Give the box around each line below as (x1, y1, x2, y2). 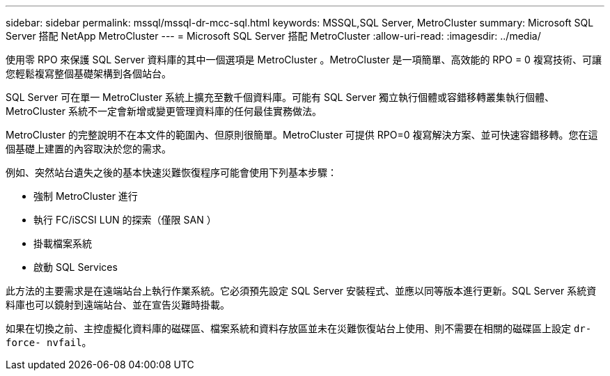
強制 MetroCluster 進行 (33, 190, 138, 202)
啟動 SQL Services (33, 261, 118, 273)
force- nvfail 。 (6, 336, 92, 348)
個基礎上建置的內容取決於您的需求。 (6, 143, 171, 155)
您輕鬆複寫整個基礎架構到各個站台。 (6, 68, 171, 79)
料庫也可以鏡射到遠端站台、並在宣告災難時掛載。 (6, 299, 230, 311)
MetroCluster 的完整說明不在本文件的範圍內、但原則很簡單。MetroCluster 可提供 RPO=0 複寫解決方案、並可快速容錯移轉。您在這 (6, 129, 598, 141)
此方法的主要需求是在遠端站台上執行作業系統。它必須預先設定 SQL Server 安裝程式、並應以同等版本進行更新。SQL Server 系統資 (6, 285, 597, 297)
